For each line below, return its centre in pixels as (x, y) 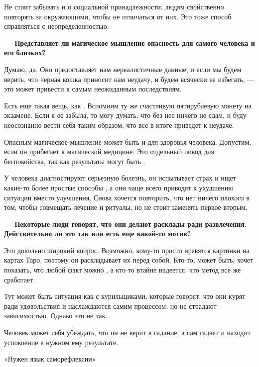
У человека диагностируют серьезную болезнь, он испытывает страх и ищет (120, 178)
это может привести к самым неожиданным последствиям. (93, 89)
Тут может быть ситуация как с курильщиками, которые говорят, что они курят (125, 296)
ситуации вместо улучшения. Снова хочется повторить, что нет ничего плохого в (127, 197)
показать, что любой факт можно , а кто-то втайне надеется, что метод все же (123, 270)
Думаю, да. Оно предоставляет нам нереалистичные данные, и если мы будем (123, 69)
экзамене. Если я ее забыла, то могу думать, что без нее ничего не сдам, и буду (125, 115)
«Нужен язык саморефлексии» (50, 359)
